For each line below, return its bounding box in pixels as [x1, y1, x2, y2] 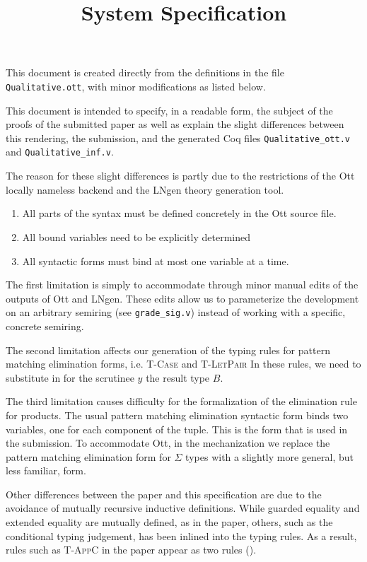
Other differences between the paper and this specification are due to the [6, 486, 322, 501]
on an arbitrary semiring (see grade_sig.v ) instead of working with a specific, [6, 305, 346, 320]
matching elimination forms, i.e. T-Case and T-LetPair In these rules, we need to [6, 356, 361, 371]
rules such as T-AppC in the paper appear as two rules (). [6, 542, 257, 557]
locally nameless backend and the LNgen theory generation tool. [6, 182, 284, 197]
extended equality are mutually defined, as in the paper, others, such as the [6, 515, 333, 529]
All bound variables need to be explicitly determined [22, 229, 250, 244]
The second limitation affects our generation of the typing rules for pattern [6, 342, 330, 357]
